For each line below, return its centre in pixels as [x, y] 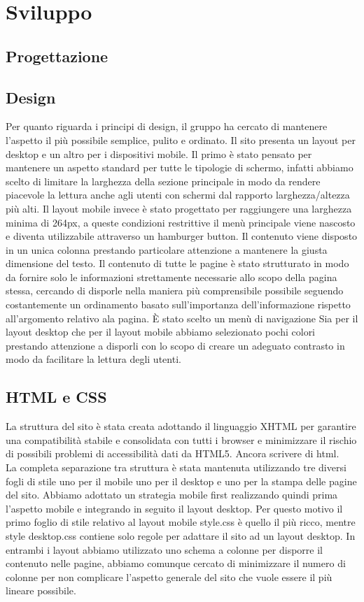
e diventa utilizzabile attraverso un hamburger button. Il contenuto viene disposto [182, 236]
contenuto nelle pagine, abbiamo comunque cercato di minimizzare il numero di [176, 563]
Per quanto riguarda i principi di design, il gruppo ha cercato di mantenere [167, 126]
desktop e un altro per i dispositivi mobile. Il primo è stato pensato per [159, 153]
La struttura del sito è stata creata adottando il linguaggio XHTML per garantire [181, 426]
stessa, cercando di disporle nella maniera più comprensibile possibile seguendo [175, 291]
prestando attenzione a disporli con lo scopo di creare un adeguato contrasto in [175, 345]
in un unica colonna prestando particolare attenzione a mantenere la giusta [167, 249]
